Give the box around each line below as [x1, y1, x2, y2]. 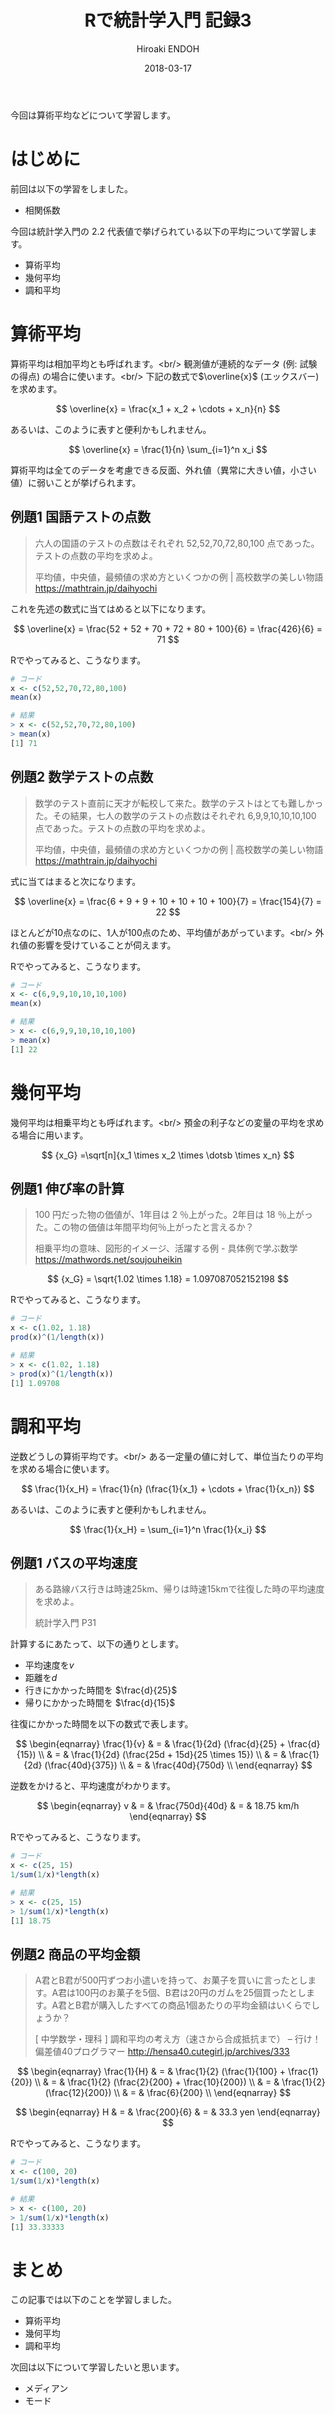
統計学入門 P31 [34, 1617, 97, 1629]
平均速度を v [24, 1659, 75, 1671]
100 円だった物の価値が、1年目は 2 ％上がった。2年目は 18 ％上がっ [34, 1209, 313, 1221]
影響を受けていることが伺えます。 [36, 939, 177, 951]
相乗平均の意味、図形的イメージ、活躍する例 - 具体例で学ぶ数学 [34, 1242, 298, 1255]
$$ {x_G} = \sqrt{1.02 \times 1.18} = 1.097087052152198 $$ [47, 1273, 289, 1285]
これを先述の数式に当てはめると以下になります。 [10, 602, 212, 615]
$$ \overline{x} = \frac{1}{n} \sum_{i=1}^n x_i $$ [68, 443, 268, 455]
